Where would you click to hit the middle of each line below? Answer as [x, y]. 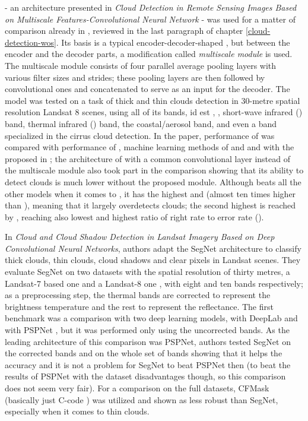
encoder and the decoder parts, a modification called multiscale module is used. [149, 54]
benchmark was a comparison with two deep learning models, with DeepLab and [151, 318]
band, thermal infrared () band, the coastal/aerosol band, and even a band [141, 123]
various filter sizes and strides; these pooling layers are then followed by [135, 77]
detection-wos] [31, 42]
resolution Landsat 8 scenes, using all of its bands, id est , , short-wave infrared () [154, 112]
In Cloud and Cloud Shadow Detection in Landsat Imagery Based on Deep [140, 237]
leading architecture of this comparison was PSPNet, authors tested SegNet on [148, 341]
